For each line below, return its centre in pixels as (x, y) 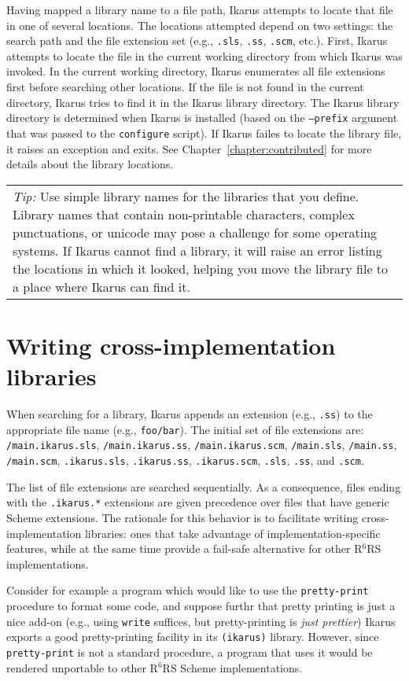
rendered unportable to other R (82, 667)
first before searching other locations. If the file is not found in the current (185, 87)
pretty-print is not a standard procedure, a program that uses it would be (190, 652)
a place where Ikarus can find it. (101, 286)
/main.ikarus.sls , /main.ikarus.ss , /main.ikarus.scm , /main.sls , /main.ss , (202, 445)
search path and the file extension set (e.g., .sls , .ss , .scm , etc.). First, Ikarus (197, 40)
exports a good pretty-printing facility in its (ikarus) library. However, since (193, 637)
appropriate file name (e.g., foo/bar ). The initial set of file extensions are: (185, 429)
